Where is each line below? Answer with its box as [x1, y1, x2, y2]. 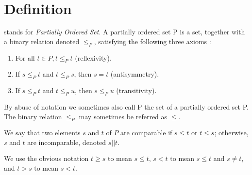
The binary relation [4, 111, 62, 121]
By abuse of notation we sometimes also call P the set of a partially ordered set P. [4, 101, 249, 111]
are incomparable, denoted [27, 137, 106, 147]
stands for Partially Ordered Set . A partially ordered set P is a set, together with [4, 27, 245, 37]
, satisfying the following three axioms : [94, 36, 211, 46]
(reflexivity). [75, 52, 112, 63]
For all [15, 52, 35, 63]
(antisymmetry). [110, 69, 159, 79]
